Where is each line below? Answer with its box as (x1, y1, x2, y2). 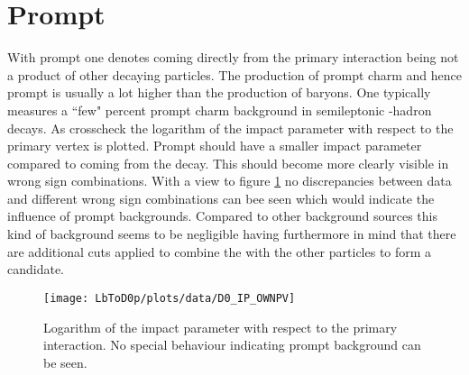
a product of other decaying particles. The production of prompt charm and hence (7, 65, 462, 84)
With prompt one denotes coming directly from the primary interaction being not (7, 48, 459, 67)
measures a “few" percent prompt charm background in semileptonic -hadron (7, 100, 432, 119)
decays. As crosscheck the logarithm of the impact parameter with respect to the (7, 118, 454, 137)
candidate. (7, 260, 65, 279)
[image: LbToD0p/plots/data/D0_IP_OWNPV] (43, 291, 296, 305)
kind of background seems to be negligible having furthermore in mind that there (7, 224, 456, 243)
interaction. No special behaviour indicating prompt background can (43, 335, 421, 354)
